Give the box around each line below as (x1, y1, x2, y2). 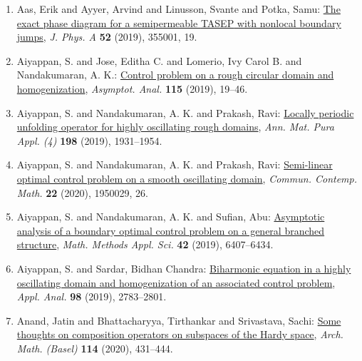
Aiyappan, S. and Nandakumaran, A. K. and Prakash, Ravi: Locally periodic (16, 105, 354, 120)
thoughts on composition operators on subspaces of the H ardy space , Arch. (16, 327, 343, 342)
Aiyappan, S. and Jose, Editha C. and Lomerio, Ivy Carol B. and (16, 53, 302, 68)
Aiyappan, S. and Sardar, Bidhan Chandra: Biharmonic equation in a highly (16, 260, 351, 275)
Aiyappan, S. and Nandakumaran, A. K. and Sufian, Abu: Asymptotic (16, 209, 325, 224)
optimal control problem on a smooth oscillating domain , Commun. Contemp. (16, 171, 357, 185)
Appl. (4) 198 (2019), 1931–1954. (16, 133, 162, 148)
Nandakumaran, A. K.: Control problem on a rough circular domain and (16, 67, 334, 82)
